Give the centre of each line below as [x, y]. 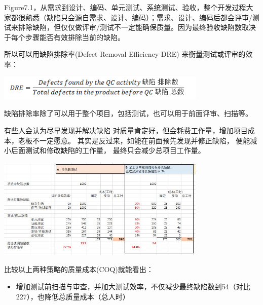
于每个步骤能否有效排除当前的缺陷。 [64, 37]
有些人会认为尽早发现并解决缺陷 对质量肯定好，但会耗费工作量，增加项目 [126, 130]
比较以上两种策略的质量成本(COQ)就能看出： [79, 269]
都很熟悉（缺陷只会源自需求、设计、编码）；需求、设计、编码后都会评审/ [131, 17]
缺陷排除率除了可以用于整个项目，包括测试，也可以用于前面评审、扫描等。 [128, 113]
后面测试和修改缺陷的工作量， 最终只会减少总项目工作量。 [108, 150]
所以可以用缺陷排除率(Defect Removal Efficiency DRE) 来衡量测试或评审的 [125, 54]
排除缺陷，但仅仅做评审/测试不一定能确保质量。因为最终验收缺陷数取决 [137, 27]
